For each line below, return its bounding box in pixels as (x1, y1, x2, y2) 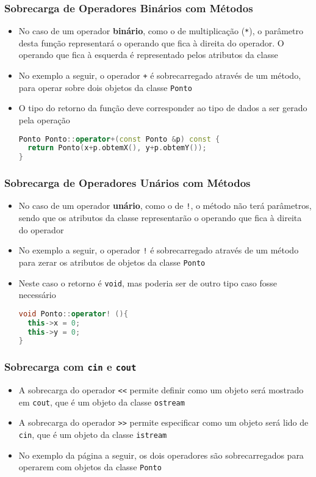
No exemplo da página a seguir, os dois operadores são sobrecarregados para (18, 448, 304, 461)
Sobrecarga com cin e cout (4, 359, 137, 374)
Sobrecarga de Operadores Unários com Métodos (4, 175, 251, 191)
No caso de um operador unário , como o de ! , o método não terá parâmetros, (18, 199, 312, 212)
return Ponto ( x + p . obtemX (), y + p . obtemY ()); (27, 144, 207, 153)
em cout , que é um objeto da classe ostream (18, 395, 185, 408)
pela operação (18, 113, 70, 126)
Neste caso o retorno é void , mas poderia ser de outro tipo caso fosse (18, 276, 278, 289)
